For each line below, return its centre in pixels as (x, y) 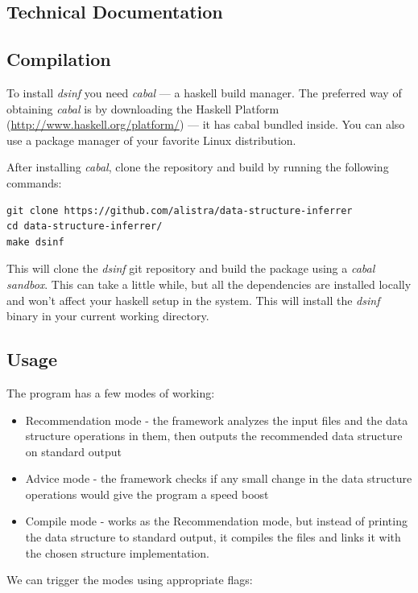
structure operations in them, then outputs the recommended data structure (214, 436)
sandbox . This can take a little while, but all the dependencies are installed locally (209, 284)
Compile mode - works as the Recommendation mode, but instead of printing (216, 521)
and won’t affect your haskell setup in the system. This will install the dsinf (193, 300)
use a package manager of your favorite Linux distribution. (151, 140)
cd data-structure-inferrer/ (85, 226)
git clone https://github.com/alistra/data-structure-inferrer (180, 210)
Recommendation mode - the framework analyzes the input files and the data (217, 420)
